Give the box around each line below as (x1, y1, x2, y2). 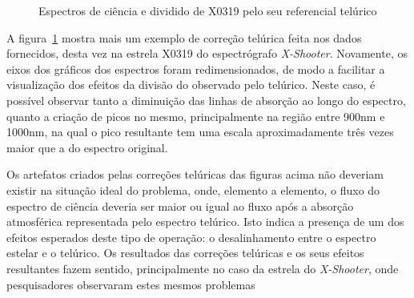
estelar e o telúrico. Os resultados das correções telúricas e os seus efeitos (6, 244, 364, 261)
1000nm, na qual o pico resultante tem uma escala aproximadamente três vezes (6, 123, 394, 140)
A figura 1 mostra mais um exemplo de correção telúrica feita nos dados (6, 29, 362, 46)
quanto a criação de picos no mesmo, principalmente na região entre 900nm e (6, 107, 385, 124)
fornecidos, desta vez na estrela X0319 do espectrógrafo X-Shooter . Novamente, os (6, 45, 408, 62)
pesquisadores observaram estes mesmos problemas (6, 276, 255, 292)
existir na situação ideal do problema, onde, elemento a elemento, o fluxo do (6, 181, 380, 198)
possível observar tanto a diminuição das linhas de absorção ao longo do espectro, (6, 91, 406, 108)
